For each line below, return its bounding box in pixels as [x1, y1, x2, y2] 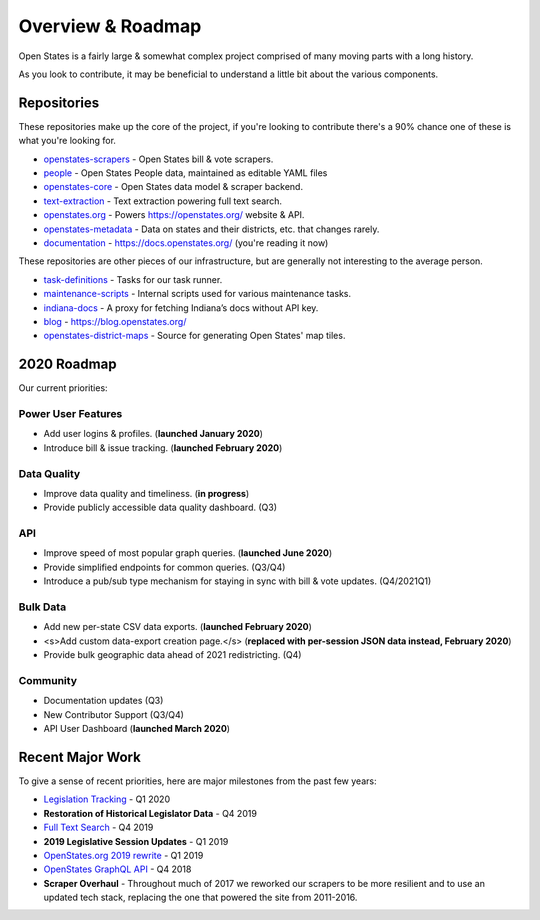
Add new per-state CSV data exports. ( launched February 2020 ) [43, 621, 312, 633]
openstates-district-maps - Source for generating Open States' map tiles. [43, 330, 346, 342]
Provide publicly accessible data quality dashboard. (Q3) [43, 501, 277, 514]
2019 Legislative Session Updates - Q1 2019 [43, 835, 229, 847]
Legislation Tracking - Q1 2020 [43, 793, 170, 805]
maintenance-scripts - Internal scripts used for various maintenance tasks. [43, 288, 352, 300]
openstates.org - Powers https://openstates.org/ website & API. [43, 209, 305, 221]
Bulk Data [18, 600, 67, 614]
